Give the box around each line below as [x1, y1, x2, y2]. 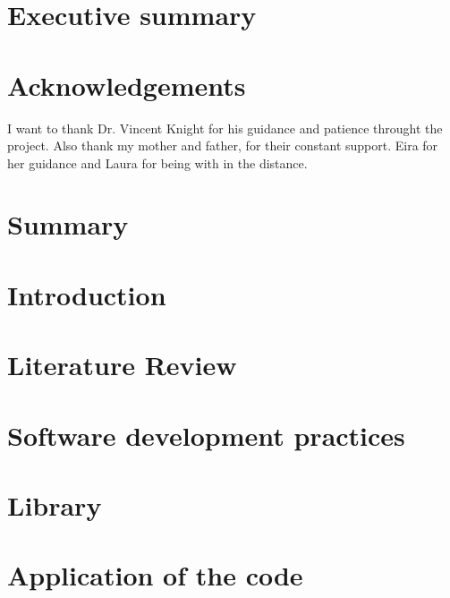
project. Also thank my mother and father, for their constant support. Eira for [7, 136, 438, 155]
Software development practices [7, 416, 405, 453]
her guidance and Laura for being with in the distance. [7, 153, 308, 172]
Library [7, 486, 102, 523]
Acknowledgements [7, 66, 246, 103]
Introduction [7, 276, 166, 312]
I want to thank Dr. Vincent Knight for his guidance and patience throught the [7, 118, 443, 137]
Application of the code [7, 557, 303, 594]
